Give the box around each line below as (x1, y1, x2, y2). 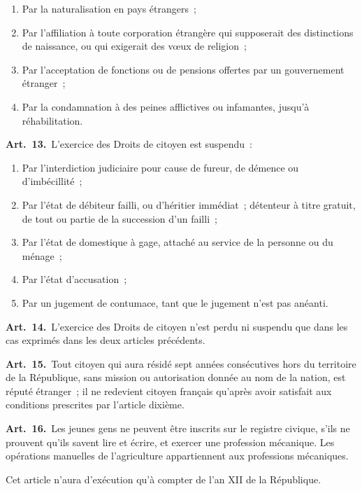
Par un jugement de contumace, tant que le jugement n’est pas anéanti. (22, 295, 328, 310)
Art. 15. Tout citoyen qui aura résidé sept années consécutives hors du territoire (6, 356, 356, 371)
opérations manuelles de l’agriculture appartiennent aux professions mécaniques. (6, 448, 349, 463)
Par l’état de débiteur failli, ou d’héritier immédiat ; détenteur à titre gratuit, (22, 197, 356, 212)
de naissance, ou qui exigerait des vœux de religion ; (22, 39, 247, 53)
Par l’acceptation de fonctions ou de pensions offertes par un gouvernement (22, 62, 345, 76)
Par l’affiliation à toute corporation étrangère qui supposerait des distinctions (22, 25, 354, 39)
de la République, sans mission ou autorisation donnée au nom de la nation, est (6, 370, 346, 385)
